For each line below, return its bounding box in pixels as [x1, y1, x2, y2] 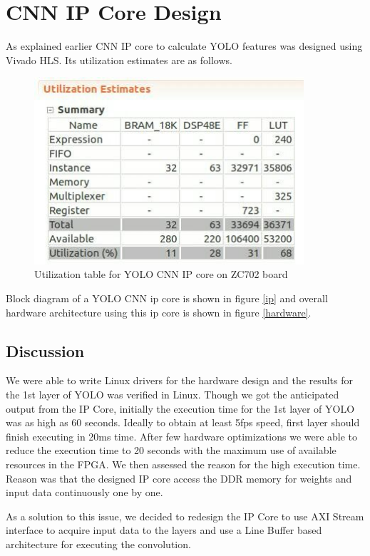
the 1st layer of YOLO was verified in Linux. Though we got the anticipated [6, 387, 339, 402]
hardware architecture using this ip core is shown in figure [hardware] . [6, 304, 312, 319]
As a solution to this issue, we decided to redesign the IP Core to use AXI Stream [6, 508, 364, 523]
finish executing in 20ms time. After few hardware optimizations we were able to [6, 428, 358, 443]
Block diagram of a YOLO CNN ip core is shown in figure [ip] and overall [6, 291, 328, 306]
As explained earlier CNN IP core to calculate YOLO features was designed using [6, 38, 363, 53]
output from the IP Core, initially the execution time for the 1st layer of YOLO [6, 401, 355, 416]
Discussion [6, 339, 85, 361]
